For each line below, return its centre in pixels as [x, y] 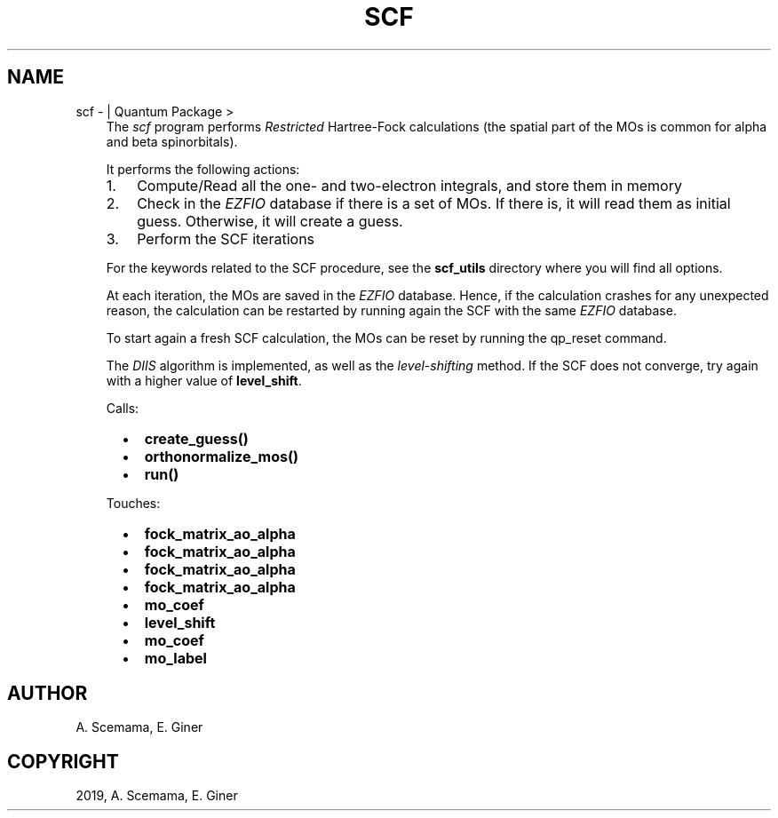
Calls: [123, 408]
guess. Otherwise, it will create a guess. [270, 221]
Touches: [133, 503]
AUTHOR [48, 694]
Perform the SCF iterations [226, 238]
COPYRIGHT [63, 761]
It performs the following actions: [203, 169]
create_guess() [196, 438]
